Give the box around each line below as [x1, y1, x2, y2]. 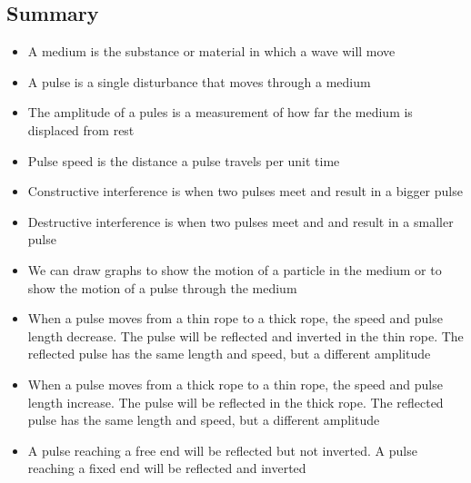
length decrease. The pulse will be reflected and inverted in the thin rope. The [27, 326, 464, 345]
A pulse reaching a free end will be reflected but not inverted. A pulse [27, 440, 417, 459]
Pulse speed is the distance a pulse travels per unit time [27, 151, 340, 170]
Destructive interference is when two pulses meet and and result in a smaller [27, 212, 454, 231]
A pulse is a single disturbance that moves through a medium [27, 72, 371, 91]
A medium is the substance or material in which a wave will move [27, 42, 396, 61]
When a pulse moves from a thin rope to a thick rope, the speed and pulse [27, 309, 443, 328]
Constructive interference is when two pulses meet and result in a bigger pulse [27, 182, 463, 201]
